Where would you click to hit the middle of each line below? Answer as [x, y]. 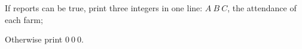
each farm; [24, 19]
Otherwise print [34, 39]
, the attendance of [262, 8]
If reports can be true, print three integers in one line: [104, 8]
